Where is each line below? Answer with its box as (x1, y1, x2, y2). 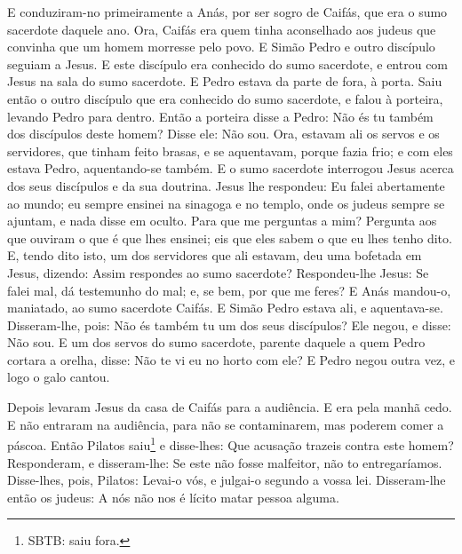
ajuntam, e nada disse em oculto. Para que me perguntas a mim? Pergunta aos (7, 211, 437, 230)
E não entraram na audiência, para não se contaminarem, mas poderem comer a (7, 415, 444, 433)
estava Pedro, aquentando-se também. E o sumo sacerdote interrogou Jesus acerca (7, 159, 454, 178)
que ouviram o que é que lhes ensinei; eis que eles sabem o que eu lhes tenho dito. (7, 228, 452, 247)
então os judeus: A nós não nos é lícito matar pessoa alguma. (7, 487, 339, 506)
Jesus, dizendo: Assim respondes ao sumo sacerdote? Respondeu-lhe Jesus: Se (7, 263, 429, 281)
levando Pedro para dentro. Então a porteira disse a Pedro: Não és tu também (7, 107, 434, 125)
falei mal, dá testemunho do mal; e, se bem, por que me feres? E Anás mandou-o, (7, 281, 451, 299)
